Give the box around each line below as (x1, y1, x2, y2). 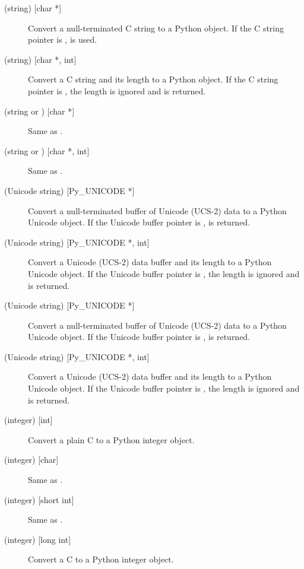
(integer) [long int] (4, 533, 71, 545)
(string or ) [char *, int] (4, 144, 90, 157)
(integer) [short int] (4, 493, 74, 506)
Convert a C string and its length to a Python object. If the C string (28, 73, 278, 85)
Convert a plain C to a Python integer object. (28, 433, 195, 446)
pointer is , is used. (28, 33, 97, 46)
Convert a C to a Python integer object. (28, 553, 174, 565)
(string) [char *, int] (4, 53, 77, 65)
